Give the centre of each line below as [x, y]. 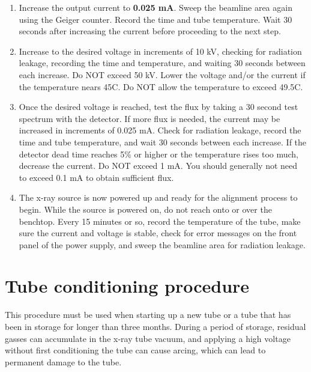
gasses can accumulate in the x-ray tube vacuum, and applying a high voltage [148, 338]
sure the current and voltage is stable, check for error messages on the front [158, 233]
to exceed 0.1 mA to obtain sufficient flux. [96, 177]
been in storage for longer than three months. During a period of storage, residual [155, 326]
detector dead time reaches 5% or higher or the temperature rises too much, [159, 154]
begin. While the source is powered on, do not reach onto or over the [145, 209]
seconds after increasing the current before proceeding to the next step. [150, 31]
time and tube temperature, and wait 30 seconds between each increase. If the [163, 142]
